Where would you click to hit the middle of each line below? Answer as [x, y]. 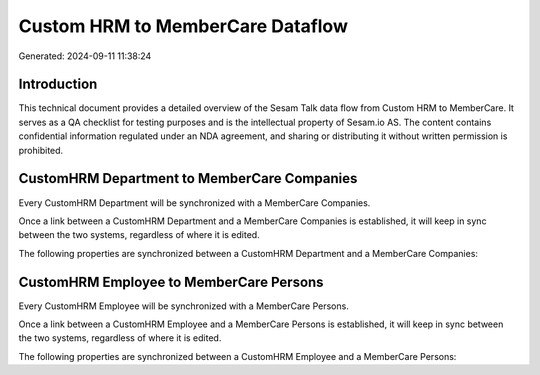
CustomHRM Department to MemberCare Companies [188, 178]
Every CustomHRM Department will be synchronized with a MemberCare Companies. [194, 202]
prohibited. [41, 150]
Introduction [58, 84]
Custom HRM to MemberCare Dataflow [183, 26]
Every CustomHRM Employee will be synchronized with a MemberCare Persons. [183, 306]
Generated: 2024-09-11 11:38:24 [85, 56]
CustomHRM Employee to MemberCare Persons [171, 281]
